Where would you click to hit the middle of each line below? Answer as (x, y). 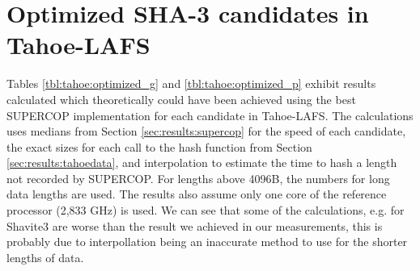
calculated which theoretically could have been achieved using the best (181, 99)
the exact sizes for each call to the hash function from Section (159, 146)
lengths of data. (45, 257)
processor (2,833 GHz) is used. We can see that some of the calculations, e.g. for (206, 210)
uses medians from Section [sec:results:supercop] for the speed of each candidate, (206, 131)
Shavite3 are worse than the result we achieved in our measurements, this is (195, 225)
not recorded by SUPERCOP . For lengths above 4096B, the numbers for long (198, 178)
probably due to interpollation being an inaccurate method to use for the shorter (207, 242)
